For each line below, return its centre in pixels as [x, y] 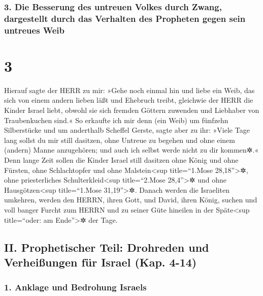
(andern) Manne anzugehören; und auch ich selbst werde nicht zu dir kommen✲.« [131, 150]
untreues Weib [35, 30]
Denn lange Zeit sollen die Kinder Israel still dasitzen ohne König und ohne [121, 159]
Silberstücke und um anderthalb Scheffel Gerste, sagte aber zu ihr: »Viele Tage [127, 130]
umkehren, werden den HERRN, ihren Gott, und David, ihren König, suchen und [131, 200]
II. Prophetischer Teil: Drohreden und [107, 247]
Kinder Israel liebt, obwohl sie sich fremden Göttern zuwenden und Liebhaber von [132, 110]
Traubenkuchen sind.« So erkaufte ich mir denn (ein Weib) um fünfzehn [116, 120]
